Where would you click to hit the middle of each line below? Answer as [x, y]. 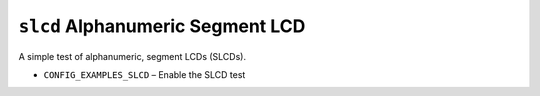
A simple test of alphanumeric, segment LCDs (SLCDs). [132, 56]
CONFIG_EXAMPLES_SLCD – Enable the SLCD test [144, 74]
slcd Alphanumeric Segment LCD [162, 26]
